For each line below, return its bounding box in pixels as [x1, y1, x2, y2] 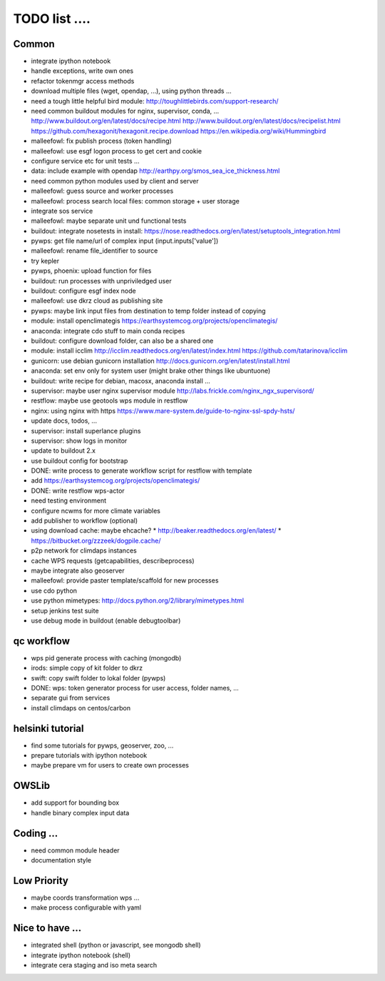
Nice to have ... [13, 922, 82, 935]
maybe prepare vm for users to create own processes [31, 761, 189, 770]
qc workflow [13, 635, 71, 647]
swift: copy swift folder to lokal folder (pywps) [31, 673, 166, 682]
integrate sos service [31, 206, 93, 215]
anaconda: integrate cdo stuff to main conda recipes [31, 326, 185, 335]
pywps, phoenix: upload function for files [31, 266, 152, 275]
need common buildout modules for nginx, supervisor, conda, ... [31, 107, 220, 116]
